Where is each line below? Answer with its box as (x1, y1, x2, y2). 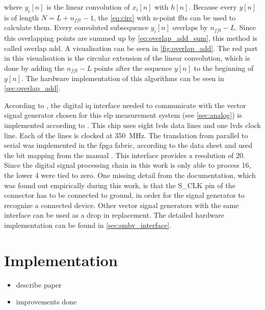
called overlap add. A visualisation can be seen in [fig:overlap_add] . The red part (4, 42, 258, 53)
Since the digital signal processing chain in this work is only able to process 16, (4, 160, 251, 170)
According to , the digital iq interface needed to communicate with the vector (4, 99, 246, 110)
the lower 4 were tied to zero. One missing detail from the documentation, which (4, 169, 256, 180)
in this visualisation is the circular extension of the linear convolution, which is (4, 53, 250, 63)
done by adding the (4, 62, 65, 73)
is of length (4, 12, 39, 22)
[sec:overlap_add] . (4, 83, 61, 93)
